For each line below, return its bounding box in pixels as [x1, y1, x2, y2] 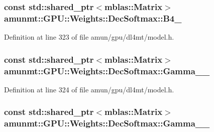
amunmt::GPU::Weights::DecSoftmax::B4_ [4, 12, 182, 24]
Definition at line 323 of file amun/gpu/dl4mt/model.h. [4, 32, 174, 42]
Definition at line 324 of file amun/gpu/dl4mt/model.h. [4, 84, 174, 94]
